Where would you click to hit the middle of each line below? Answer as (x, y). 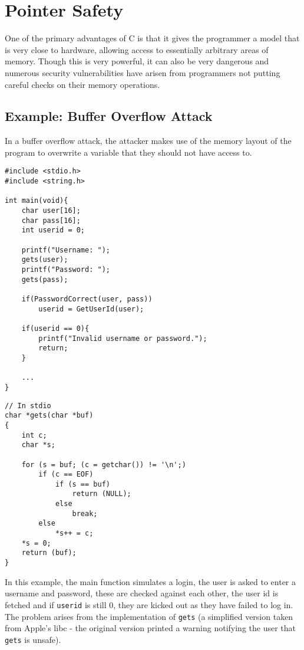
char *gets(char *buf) (49, 416)
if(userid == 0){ (55, 328)
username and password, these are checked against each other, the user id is (142, 593)
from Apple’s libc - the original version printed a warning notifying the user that (151, 628)
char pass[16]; (51, 220)
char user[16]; (51, 211)
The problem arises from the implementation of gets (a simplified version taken (149, 616)
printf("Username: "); (66, 250)
